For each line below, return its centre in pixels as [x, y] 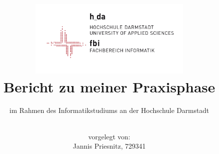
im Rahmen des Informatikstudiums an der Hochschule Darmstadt [109, 110]
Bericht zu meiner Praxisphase [109, 87]
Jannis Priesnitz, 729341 [109, 146]
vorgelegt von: [109, 136]
